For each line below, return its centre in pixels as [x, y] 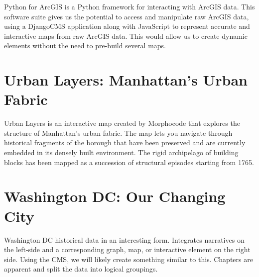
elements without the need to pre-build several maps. [85, 46]
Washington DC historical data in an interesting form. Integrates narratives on [124, 239]
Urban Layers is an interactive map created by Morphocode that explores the [122, 123]
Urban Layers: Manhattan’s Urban [126, 80]
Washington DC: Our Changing [115, 196]
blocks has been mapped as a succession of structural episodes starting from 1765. [129, 162]
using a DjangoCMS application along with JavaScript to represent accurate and [127, 26]
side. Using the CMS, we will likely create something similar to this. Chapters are [129, 259]
